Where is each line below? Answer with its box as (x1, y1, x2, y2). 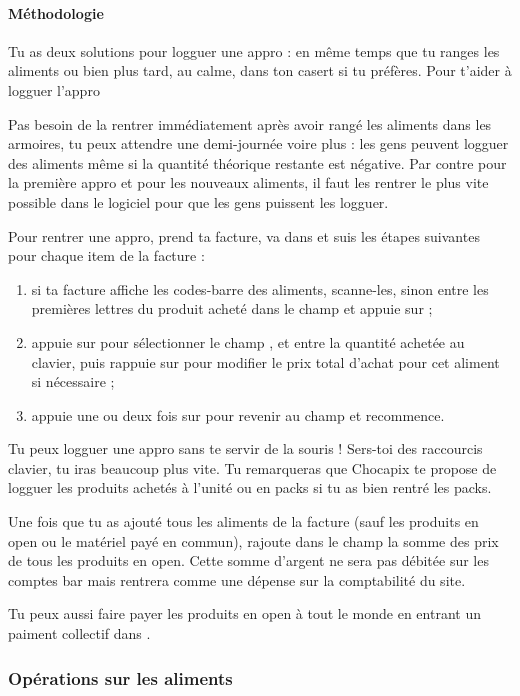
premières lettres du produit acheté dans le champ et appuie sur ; (31, 298, 433, 319)
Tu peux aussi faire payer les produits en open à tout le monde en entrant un (8, 603, 481, 624)
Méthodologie (8, 2, 104, 23)
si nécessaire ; (31, 371, 115, 392)
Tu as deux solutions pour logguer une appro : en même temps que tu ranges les (8, 40, 500, 61)
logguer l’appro (8, 79, 100, 100)
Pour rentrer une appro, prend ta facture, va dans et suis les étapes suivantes (8, 225, 480, 246)
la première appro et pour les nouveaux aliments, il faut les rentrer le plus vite (8, 172, 489, 193)
